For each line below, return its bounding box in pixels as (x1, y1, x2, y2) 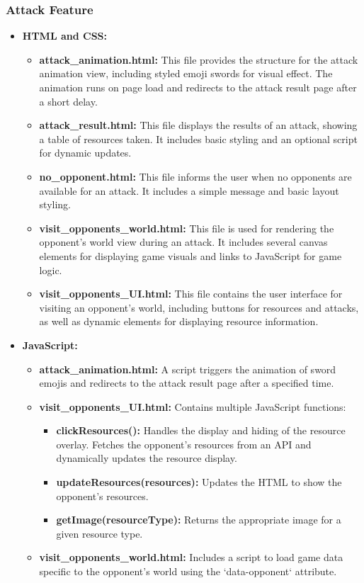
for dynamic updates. (39, 145, 132, 160)
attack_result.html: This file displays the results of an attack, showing (39, 118, 358, 132)
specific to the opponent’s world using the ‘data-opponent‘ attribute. (39, 564, 337, 579)
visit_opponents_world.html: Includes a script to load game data (39, 550, 343, 565)
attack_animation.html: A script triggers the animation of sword (39, 361, 336, 376)
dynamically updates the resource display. (56, 451, 237, 465)
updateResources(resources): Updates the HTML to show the (56, 475, 342, 489)
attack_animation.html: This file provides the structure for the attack (39, 52, 358, 67)
